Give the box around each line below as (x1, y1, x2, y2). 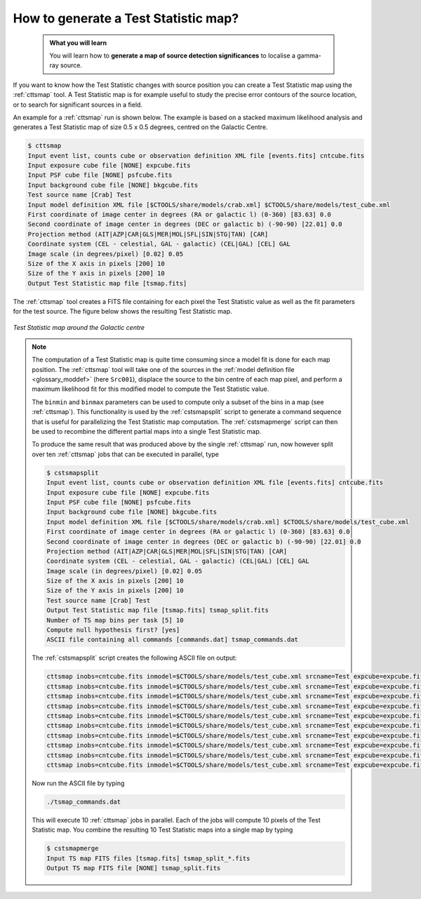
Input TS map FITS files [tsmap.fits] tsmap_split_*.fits (46, 854, 250, 863)
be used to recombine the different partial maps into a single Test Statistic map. (32, 427, 262, 436)
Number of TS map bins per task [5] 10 (46, 616, 184, 624)
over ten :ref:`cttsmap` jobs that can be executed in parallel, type (32, 450, 220, 458)
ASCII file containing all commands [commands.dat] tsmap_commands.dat (46, 636, 298, 644)
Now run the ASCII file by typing (32, 779, 125, 787)
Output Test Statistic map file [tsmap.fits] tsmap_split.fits (46, 606, 269, 614)
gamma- (297, 51, 322, 60)
